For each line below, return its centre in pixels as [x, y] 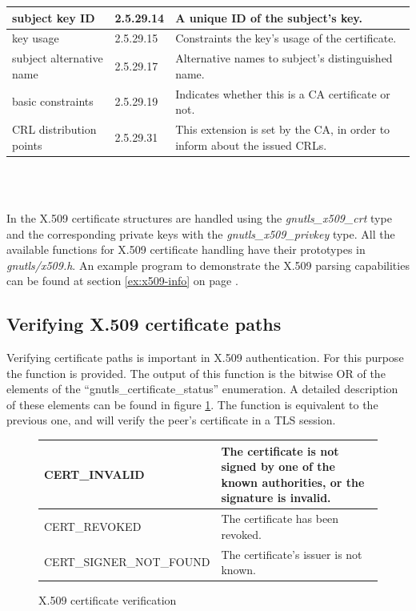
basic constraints [53, 101]
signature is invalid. [276, 498]
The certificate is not [280, 450]
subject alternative [58, 58]
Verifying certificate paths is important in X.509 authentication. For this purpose [205, 358]
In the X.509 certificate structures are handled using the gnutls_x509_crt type [199, 217]
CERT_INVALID [94, 474]
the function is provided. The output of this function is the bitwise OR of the [196, 373]
